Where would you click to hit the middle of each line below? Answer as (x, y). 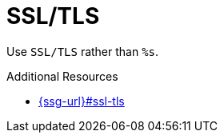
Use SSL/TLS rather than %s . (83, 51)
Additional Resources (62, 76)
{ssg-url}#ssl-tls (82, 101)
